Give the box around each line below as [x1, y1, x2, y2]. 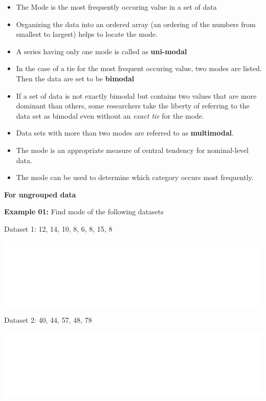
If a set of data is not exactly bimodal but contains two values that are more [16, 90, 257, 101]
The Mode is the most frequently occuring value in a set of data [16, 2, 217, 12]
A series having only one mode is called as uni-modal [16, 46, 187, 56]
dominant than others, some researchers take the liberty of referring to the [16, 100, 250, 111]
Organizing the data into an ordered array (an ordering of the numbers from [16, 18, 256, 29]
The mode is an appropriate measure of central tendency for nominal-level [16, 144, 249, 155]
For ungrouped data [4, 189, 76, 199]
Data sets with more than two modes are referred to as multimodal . [16, 127, 234, 138]
